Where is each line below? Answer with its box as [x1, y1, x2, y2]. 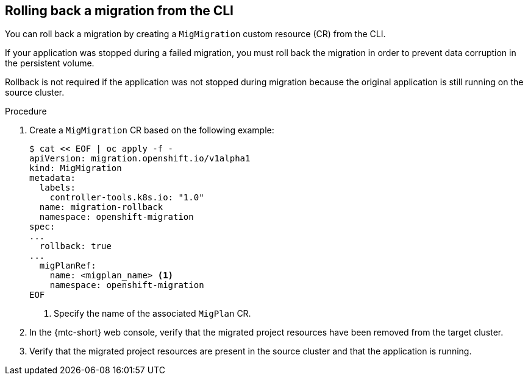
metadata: [29, 173, 76, 183]
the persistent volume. [5, 58, 95, 69]
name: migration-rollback [39, 202, 163, 213]
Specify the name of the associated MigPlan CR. [54, 308, 251, 319]
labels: [39, 183, 76, 193]
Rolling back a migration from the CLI [5, 3, 234, 18]
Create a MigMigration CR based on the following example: [29, 125, 274, 136]
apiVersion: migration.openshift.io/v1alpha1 [29, 153, 251, 164]
